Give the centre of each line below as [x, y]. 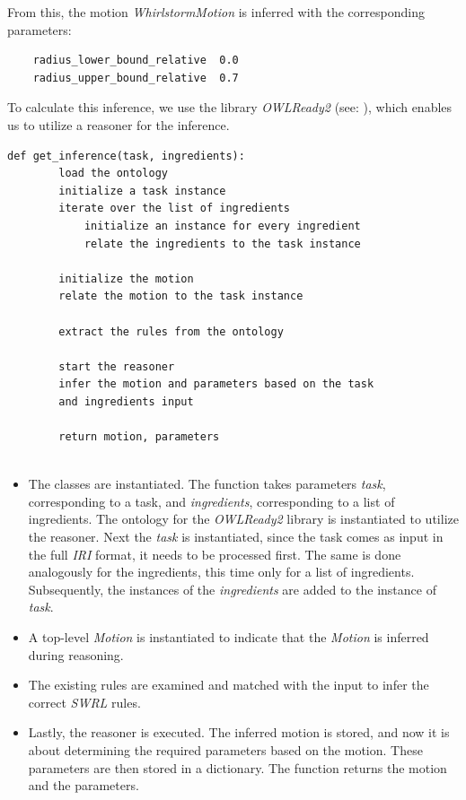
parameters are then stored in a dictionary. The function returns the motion [237, 767]
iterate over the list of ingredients [174, 209]
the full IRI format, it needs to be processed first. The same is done [215, 554]
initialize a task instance [142, 191]
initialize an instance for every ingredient [222, 226]
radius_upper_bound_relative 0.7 [136, 78]
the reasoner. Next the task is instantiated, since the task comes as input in [236, 537]
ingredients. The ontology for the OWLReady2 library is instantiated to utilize [243, 519]
